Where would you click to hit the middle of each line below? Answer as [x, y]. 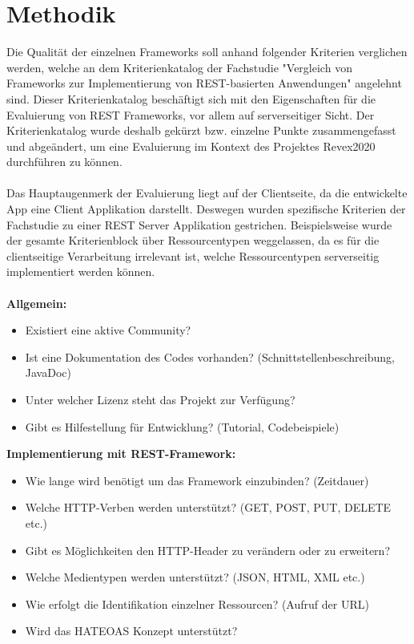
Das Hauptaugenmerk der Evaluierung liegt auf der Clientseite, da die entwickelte [207, 193]
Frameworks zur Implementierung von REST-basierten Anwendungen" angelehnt [204, 83]
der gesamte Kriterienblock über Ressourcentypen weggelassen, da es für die [193, 240]
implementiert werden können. [81, 271]
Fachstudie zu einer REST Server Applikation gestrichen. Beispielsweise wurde [199, 224]
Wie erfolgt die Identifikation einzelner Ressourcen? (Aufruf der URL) [197, 603]
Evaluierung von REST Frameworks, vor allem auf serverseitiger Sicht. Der [191, 114]
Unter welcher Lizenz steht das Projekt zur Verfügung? [160, 399]
